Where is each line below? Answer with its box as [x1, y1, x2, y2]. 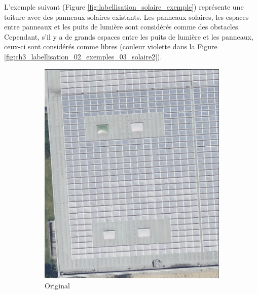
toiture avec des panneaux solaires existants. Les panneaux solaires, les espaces [4, 11, 249, 22]
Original [45, 280, 70, 290]
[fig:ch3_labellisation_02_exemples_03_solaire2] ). [4, 51, 162, 61]
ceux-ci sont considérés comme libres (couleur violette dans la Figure [4, 41, 217, 52]
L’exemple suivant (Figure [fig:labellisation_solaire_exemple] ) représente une [4, 2, 244, 12]
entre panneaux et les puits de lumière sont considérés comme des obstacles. [4, 21, 240, 32]
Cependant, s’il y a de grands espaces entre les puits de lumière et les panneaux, [4, 31, 253, 42]
